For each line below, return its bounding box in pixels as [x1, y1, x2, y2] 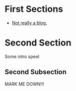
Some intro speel [4, 53, 40, 59]
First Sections [4, 3, 63, 15]
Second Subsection [4, 68, 67, 76]
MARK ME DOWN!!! [4, 81, 44, 87]
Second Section [4, 37, 72, 48]
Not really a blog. [11, 20, 47, 26]
